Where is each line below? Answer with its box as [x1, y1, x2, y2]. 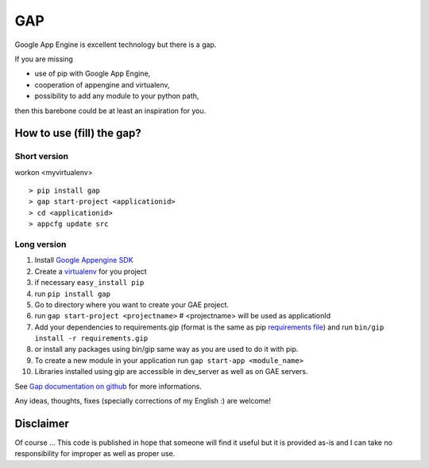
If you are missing [14, 54, 73, 64]
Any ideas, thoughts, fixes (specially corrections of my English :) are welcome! [14, 396, 272, 406]
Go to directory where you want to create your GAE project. [34, 299, 230, 310]
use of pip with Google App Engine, [34, 68, 151, 79]
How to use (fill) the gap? [14, 127, 142, 140]
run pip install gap [34, 289, 111, 298]
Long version [14, 239, 67, 250]
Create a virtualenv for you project [34, 267, 147, 276]
